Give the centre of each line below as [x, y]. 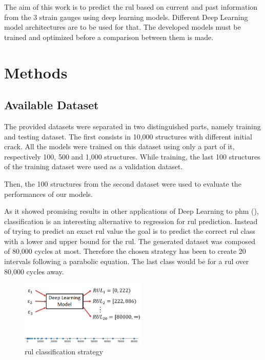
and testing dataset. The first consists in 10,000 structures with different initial [128, 136]
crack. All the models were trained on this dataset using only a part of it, [119, 146]
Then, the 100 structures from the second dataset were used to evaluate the [123, 183]
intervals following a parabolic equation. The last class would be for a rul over [127, 261]
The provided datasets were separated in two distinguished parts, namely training [132, 126]
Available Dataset [52, 105]
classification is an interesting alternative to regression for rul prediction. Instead [131, 221]
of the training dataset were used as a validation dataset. [94, 166]
